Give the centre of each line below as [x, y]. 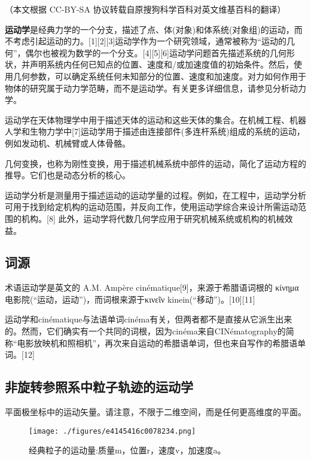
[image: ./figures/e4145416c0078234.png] [112, 431]
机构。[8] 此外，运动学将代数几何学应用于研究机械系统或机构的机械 [153, 218]
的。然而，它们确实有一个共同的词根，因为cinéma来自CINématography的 [145, 331]
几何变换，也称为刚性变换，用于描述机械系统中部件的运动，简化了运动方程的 [155, 163]
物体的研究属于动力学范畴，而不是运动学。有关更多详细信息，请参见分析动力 [155, 88]
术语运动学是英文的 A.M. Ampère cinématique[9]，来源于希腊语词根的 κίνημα [152, 287]
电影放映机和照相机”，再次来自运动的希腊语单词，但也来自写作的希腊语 [157, 342]
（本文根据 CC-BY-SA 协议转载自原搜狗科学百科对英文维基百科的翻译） [145, 9]
